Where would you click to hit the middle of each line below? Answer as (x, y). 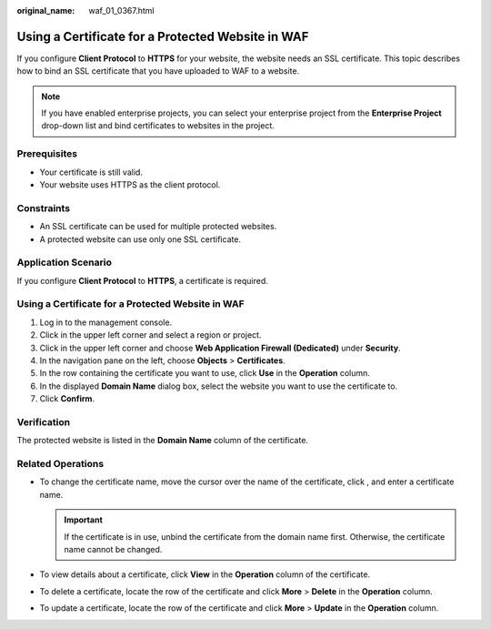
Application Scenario (65, 262)
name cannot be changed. (113, 549)
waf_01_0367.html (121, 10)
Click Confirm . (67, 399)
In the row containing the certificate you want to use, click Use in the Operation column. (205, 373)
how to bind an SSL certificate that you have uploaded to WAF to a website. (158, 71)
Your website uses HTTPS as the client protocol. (130, 185)
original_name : (46, 10)
